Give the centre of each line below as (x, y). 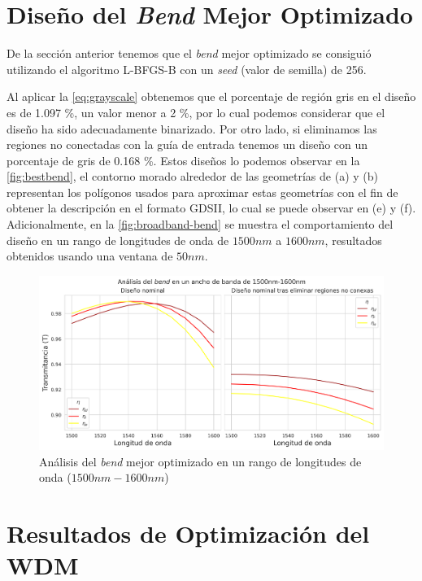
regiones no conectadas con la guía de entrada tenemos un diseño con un (187, 144)
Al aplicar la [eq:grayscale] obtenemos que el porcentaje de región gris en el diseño (211, 96)
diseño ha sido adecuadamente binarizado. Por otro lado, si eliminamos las (192, 128)
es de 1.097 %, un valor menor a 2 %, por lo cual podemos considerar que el (196, 112)
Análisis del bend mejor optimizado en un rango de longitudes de (200, 461)
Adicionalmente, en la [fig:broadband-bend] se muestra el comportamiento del (200, 224)
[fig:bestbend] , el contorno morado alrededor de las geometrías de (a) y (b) (192, 176)
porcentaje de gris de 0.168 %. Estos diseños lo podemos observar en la (183, 160)
